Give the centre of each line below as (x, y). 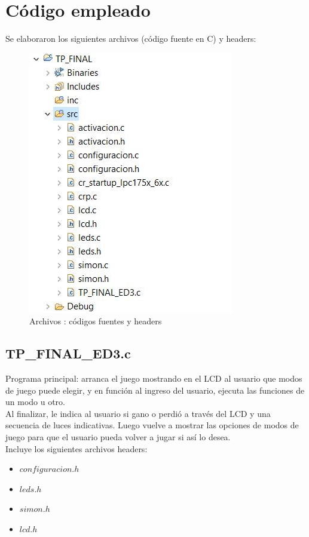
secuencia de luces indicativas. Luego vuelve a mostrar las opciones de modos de (152, 425)
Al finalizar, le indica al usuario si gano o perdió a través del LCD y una (138, 413)
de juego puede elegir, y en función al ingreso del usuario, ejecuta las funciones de (155, 390)
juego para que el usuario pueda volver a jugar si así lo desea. (118, 437)
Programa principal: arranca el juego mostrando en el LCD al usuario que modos (154, 378)
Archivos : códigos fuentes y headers (96, 321)
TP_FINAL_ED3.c (68, 353)
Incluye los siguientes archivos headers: (77, 448)
